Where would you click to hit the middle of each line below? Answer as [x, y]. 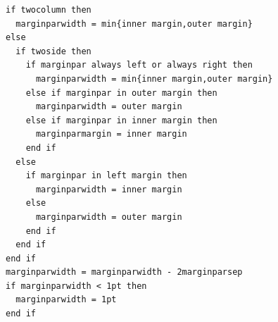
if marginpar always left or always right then [139, 65]
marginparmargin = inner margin [111, 134]
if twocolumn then [49, 10]
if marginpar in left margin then [106, 176]
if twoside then [53, 51]
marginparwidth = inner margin [109, 189]
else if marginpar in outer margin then [121, 93]
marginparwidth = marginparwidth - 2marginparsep [124, 272]
